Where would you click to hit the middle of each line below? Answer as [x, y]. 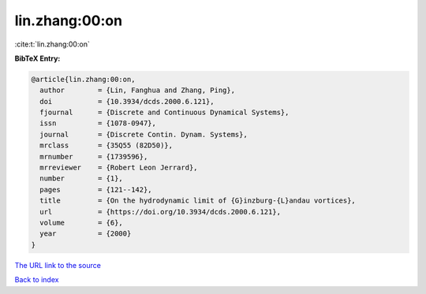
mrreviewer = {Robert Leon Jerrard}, [119, 168]
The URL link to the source [58, 265]
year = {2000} [86, 234]
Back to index [37, 280]
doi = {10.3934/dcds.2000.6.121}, [127, 101]
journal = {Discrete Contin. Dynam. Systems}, [144, 134]
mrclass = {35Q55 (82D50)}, [106, 145]
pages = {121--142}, [96, 190]
